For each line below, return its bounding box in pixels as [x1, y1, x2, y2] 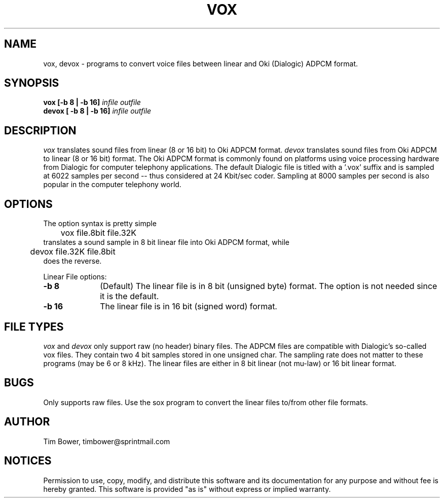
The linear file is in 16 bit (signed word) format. [100, 301, 277, 312]
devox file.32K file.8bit [30, 246, 116, 257]
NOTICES [4, 454, 52, 468]
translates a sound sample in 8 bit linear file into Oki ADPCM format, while [43, 238, 290, 247]
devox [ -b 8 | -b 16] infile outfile [43, 106, 152, 116]
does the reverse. [43, 257, 102, 266]
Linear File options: [43, 272, 107, 281]
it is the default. [100, 291, 159, 302]
